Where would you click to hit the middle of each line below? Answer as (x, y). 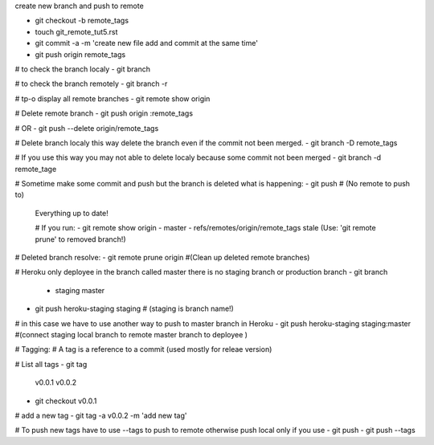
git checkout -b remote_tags (82, 21)
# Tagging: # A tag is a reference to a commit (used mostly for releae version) (143, 349)
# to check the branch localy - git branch (82, 69)
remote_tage (36, 169)
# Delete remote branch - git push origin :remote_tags (104, 113)
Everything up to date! (72, 213)
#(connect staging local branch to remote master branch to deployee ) (131, 334)
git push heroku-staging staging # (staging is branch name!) (135, 308)
